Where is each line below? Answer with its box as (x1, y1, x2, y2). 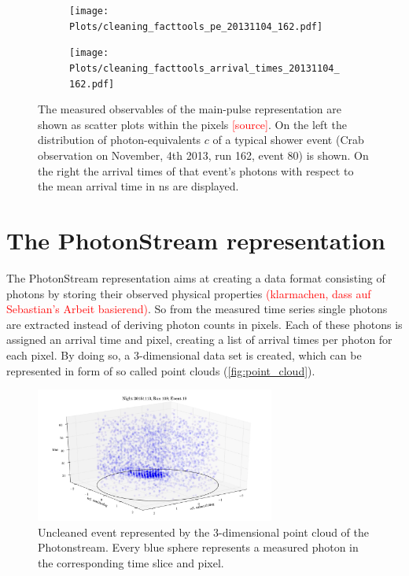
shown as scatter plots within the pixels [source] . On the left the (38, 116, 347, 132)
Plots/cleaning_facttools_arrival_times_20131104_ (69, 62, 340, 74)
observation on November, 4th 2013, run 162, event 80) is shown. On (38, 147, 369, 164)
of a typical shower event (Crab (212, 131, 364, 148)
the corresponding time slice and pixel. (38, 554, 224, 570)
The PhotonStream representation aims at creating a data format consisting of (6, 269, 385, 286)
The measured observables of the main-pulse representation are (38, 101, 341, 117)
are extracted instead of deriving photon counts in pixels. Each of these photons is (6, 316, 403, 332)
